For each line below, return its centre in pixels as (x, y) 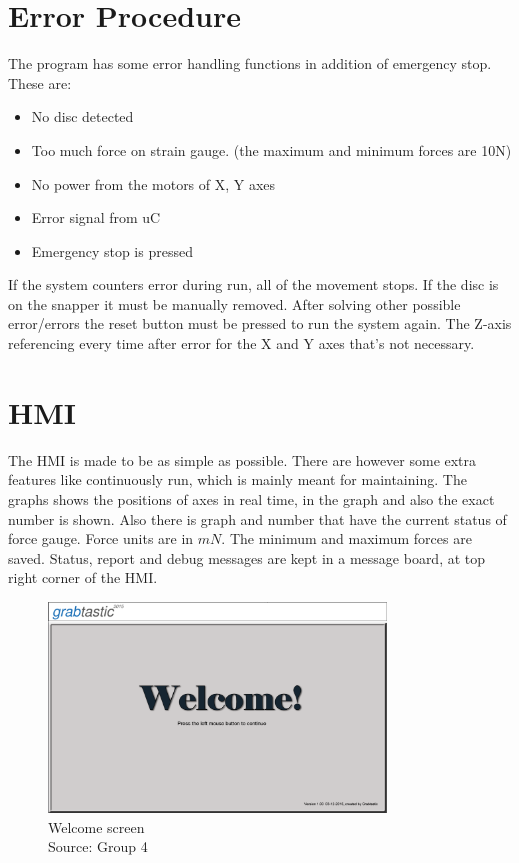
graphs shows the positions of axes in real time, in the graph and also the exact (251, 498)
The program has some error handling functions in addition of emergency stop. (250, 63)
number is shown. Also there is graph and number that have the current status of (257, 518)
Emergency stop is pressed (112, 250)
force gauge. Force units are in (101, 538)
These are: (40, 82)
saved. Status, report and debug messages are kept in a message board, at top (247, 557)
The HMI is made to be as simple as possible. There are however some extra (242, 459)
